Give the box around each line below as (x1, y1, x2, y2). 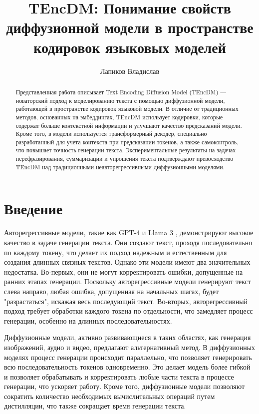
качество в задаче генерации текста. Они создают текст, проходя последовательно (4, 237, 253, 247)
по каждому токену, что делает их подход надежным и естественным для (4, 247, 227, 257)
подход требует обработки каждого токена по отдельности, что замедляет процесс (4, 306, 253, 316)
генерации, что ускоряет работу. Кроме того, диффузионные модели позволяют (4, 381, 245, 392)
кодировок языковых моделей (33, 36, 226, 57)
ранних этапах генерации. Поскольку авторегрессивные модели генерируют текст (4, 276, 252, 287)
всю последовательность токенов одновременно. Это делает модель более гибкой (4, 362, 251, 372)
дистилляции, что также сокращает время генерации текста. (4, 401, 186, 411)
